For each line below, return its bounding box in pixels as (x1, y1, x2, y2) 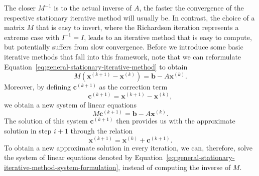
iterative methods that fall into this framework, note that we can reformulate (4, 51, 241, 61)
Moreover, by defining (4, 81, 71, 92)
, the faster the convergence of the (139, 2, 244, 12)
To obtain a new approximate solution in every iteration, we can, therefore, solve (4, 142, 253, 152)
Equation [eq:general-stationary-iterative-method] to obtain (4, 61, 188, 71)
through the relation (70, 125, 133, 135)
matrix (4, 22, 25, 32)
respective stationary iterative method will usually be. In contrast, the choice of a (4, 12, 255, 22)
